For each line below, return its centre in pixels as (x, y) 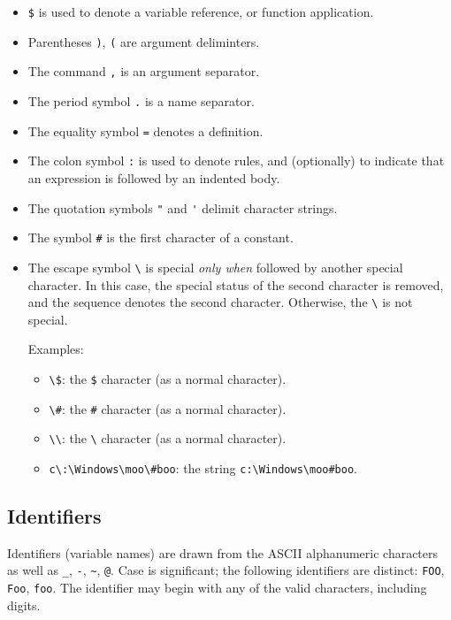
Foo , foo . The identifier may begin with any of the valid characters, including (217, 588)
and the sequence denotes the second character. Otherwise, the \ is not (220, 302)
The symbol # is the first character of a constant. (161, 237)
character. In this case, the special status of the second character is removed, (236, 284)
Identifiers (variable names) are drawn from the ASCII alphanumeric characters (223, 552)
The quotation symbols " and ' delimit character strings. (183, 207)
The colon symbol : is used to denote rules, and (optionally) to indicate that (236, 161)
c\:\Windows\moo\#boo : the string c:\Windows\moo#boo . (203, 467)
